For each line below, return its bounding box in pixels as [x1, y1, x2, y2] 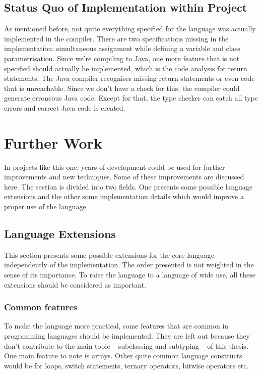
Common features [4, 301, 78, 313]
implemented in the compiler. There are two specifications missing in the [4, 33, 229, 43]
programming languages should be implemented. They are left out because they [4, 331, 250, 341]
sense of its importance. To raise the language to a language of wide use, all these [4, 269, 256, 280]
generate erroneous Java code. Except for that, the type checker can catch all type [4, 92, 258, 103]
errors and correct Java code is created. [4, 102, 125, 113]
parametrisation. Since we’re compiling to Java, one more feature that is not [4, 53, 240, 63]
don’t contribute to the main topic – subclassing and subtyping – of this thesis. [4, 340, 248, 351]
